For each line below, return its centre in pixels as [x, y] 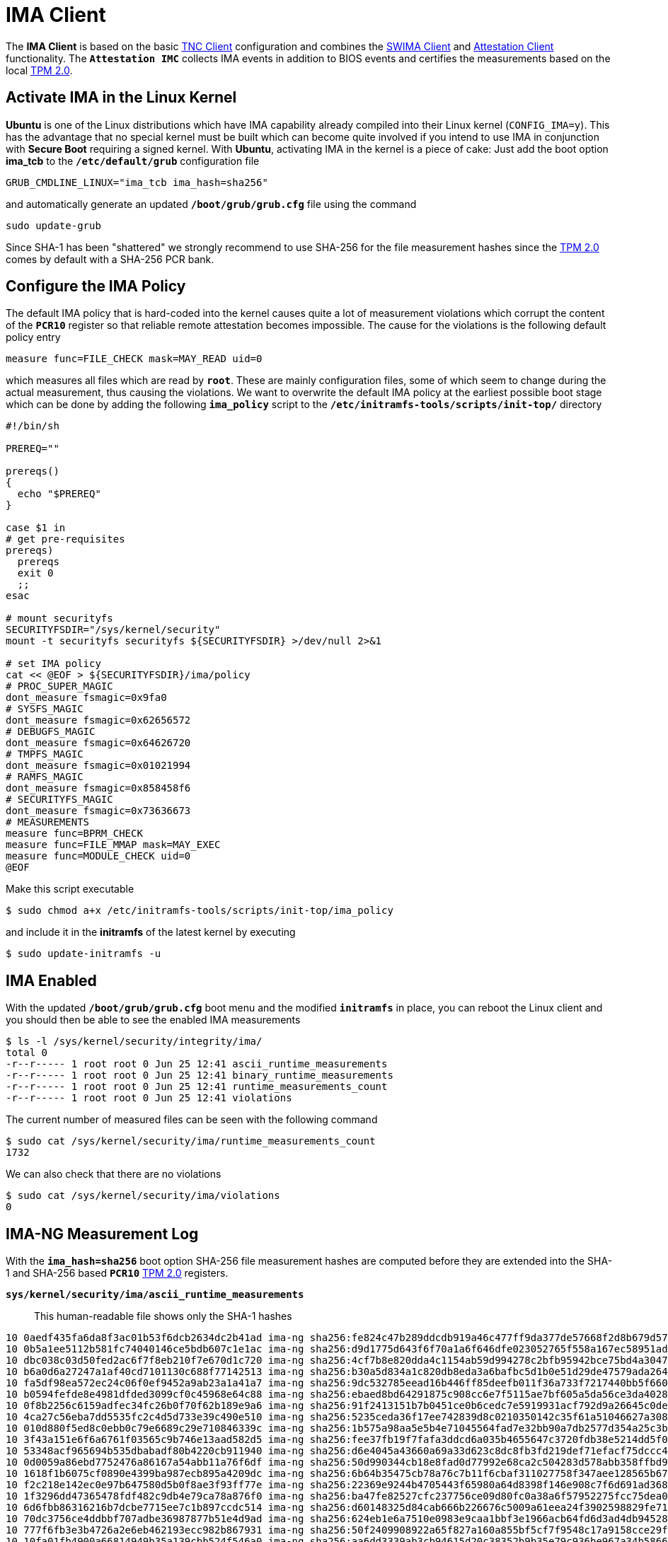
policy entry [33, 337]
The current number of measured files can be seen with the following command [192, 1120]
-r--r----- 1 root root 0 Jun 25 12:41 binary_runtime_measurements [200, 1076]
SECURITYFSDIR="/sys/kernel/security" [113, 630]
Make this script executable [70, 889]
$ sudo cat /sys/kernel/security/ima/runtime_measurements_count [191, 1141]
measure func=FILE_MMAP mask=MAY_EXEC [113, 845]
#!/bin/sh [33, 426]
